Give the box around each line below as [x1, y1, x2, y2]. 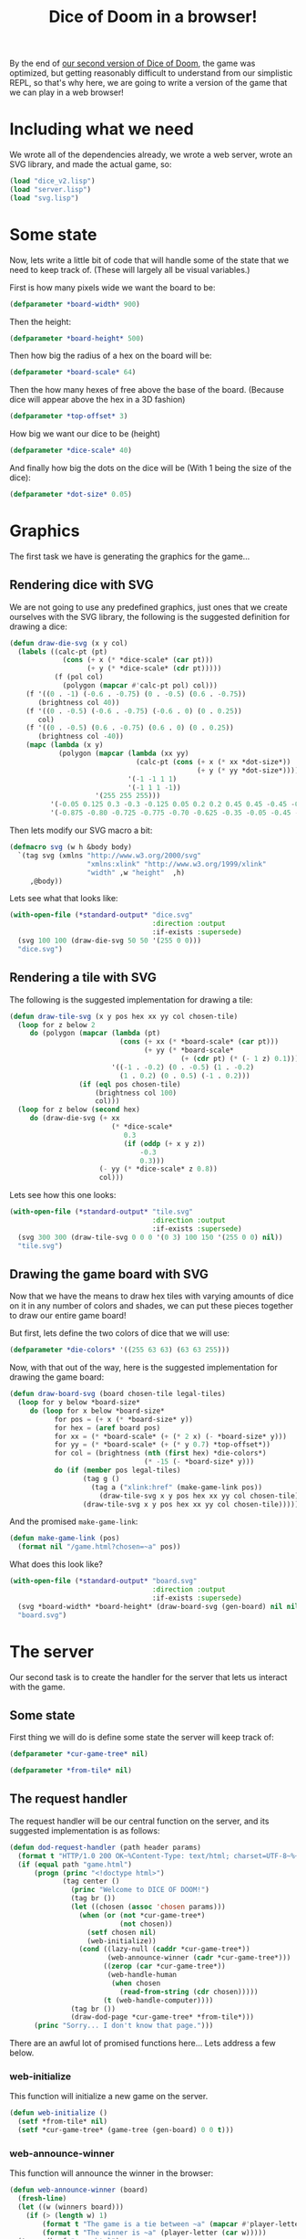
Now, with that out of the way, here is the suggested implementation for [9, 1362, 278, 1373]
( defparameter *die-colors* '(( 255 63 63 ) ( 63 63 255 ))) [9, 1345, 230, 1355]
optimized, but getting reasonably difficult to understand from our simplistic [9, 68, 293, 79]
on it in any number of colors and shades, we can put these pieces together [9, 1300, 294, 1311]
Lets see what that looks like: [9, 893, 118, 904]
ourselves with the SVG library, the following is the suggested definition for [9, 611, 291, 622]
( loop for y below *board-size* [17, 1398, 141, 1407]
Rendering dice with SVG [9, 577, 154, 593]
